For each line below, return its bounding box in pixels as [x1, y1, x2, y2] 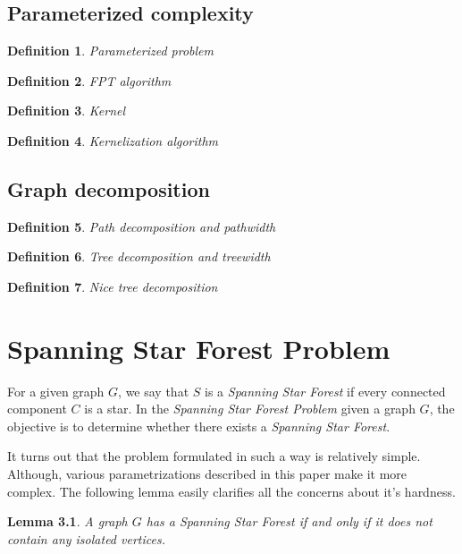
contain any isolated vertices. [7, 529, 165, 548]
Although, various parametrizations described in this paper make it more [7, 465, 407, 483]
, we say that [118, 381, 189, 400]
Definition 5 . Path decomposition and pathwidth [7, 217, 276, 235]
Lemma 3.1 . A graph [7, 512, 128, 531]
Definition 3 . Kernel [7, 101, 126, 120]
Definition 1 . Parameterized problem [7, 41, 214, 60]
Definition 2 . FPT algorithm [7, 71, 172, 89]
